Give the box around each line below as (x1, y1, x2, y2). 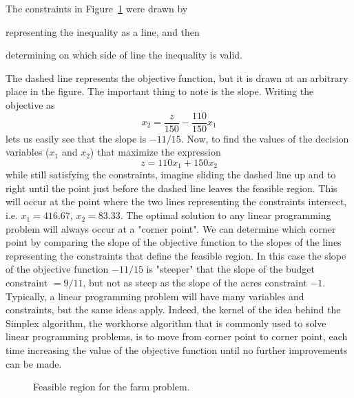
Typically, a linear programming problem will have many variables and (6, 289, 304, 303)
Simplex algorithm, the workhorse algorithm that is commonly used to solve (6, 315, 326, 330)
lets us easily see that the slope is (6, 131, 147, 145)
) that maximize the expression (90, 145, 221, 159)
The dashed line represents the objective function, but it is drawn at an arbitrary (6, 70, 348, 85)
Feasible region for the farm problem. (33, 379, 190, 394)
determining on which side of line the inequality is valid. (6, 48, 242, 62)
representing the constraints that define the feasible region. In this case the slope (6, 248, 346, 262)
